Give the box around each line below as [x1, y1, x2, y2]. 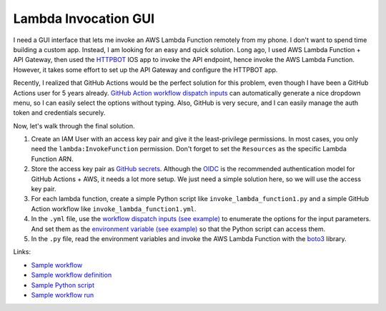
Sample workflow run [31, 290, 94, 299]
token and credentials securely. [13, 108, 106, 117]
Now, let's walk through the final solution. [13, 121, 135, 130]
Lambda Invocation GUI [13, 11, 155, 26]
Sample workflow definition [31, 271, 112, 280]
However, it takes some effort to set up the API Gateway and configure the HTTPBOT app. [13, 65, 278, 74]
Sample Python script [31, 280, 94, 289]
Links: [13, 248, 31, 256]
